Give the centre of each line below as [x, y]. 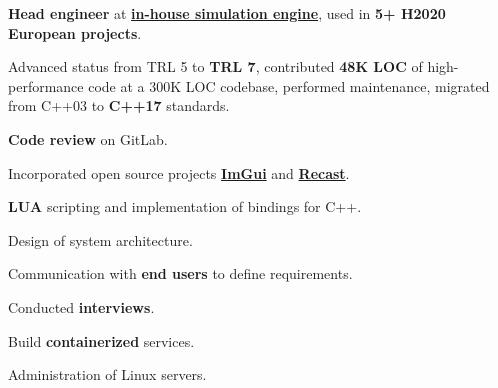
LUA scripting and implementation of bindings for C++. [185, 206]
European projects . [75, 32]
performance [46, 85]
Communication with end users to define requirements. [180, 273]
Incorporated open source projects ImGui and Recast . [179, 172]
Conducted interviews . [81, 306]
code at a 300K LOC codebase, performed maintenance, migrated [289, 85]
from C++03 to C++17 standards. [119, 105]
